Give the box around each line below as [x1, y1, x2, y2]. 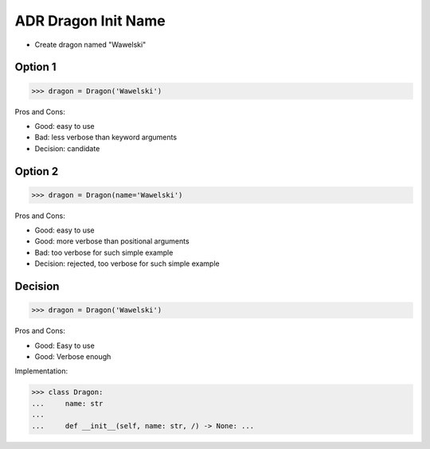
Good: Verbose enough [34, 352, 111, 361]
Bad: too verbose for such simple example [34, 248, 174, 257]
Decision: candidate [34, 143, 100, 153]
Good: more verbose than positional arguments [34, 236, 190, 246]
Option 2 [14, 164, 59, 178]
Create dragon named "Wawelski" [34, 40, 147, 49]
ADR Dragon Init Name [14, 12, 166, 29]
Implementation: [14, 366, 68, 376]
